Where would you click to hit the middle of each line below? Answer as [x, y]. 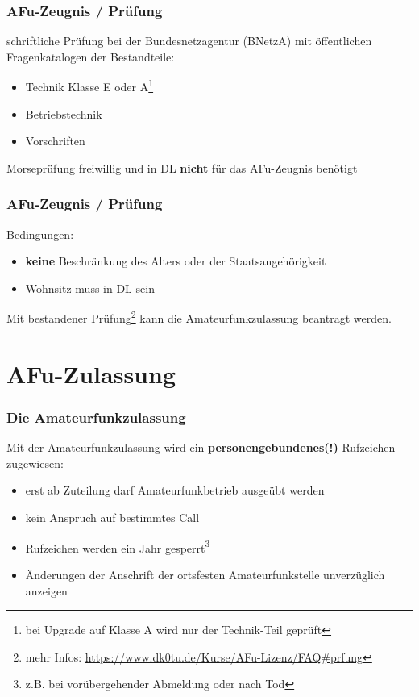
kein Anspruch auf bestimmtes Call [112, 518]
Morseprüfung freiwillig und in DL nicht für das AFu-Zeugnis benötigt [182, 167]
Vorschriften [55, 141]
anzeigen [46, 590]
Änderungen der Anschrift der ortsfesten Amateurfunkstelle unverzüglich [205, 574]
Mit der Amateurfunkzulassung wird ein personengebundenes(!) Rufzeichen [201, 447]
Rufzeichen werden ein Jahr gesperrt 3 [118, 546]
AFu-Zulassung [91, 373]
